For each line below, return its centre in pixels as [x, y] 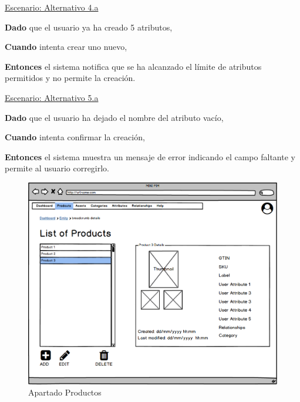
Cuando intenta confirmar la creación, [75, 137]
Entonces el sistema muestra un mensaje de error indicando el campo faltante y [150, 156]
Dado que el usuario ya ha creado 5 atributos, [89, 27]
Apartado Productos [65, 392]
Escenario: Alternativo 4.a [52, 7]
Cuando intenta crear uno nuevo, [66, 47]
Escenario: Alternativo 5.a [52, 97]
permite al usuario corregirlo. [57, 168]
